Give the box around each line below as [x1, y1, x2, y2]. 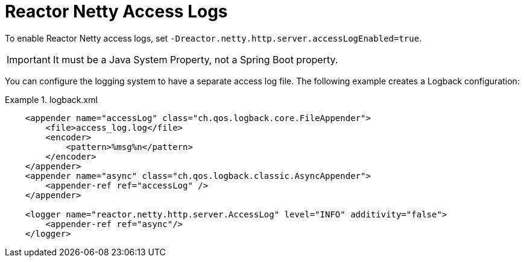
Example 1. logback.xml [5, 94, 98, 105]
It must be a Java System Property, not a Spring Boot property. [52, 53, 338, 66]
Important [7, 53, 51, 66]
